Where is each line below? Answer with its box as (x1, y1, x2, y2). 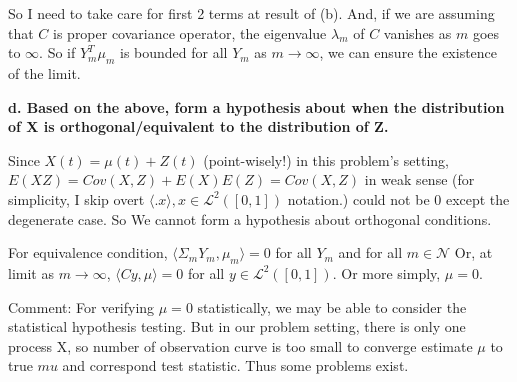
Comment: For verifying (8, 296, 155, 317)
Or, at (454, 242, 493, 263)
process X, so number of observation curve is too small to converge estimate (8, 335, 473, 356)
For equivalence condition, (8, 242, 168, 263)
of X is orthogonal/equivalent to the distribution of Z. (8, 116, 389, 137)
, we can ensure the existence (319, 42, 498, 63)
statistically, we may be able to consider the (197, 296, 467, 317)
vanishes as (383, 22, 452, 43)
